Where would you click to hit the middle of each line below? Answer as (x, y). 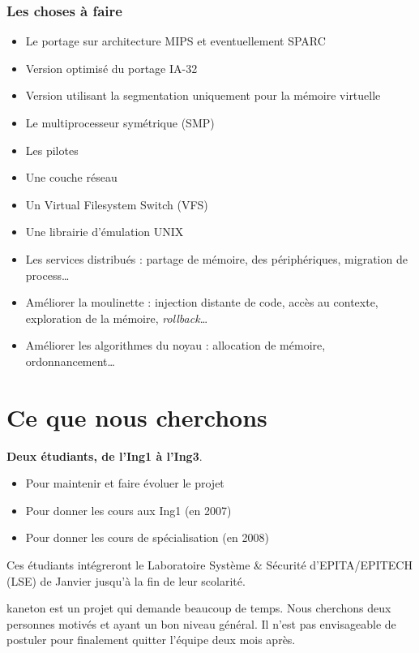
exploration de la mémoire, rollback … (117, 318)
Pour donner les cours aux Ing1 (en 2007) (128, 510)
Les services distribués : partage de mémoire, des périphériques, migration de (216, 258)
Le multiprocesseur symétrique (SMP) (120, 122)
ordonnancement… (70, 361)
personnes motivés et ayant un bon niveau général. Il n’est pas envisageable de (201, 623)
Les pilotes (52, 150)
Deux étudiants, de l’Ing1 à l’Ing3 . (105, 455)
